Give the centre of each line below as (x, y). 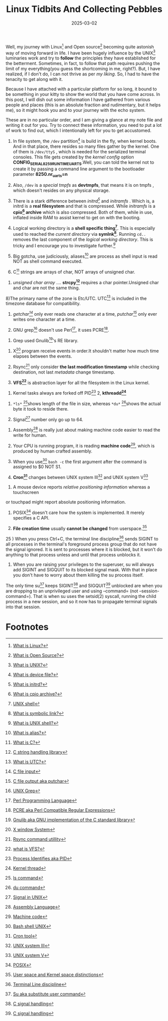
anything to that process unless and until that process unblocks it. (73, 554)
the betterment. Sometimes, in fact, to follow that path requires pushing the (83, 63)
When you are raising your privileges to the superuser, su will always (83, 564)
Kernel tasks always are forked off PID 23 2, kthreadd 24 (70, 392)
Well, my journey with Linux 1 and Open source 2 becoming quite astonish (80, 46)
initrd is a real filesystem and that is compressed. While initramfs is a (84, 206)
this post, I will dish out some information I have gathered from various (78, 100)
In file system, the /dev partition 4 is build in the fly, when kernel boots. (85, 141)
